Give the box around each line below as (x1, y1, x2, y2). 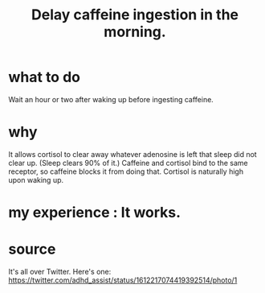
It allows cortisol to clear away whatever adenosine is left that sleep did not (8, 149, 257, 159)
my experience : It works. (8, 204, 181, 222)
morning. (104, 23, 166, 41)
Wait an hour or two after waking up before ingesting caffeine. (8, 94, 214, 104)
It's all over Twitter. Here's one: (8, 267, 112, 276)
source (8, 240, 56, 258)
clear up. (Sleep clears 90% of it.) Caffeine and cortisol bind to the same (8, 158, 248, 167)
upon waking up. (8, 175, 64, 184)
